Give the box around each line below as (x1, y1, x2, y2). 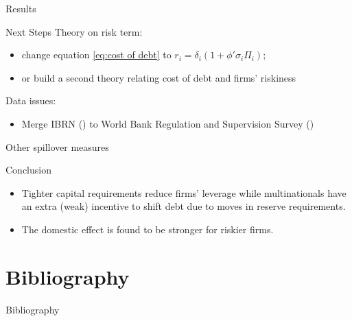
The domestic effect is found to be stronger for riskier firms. (21, 222, 274, 236)
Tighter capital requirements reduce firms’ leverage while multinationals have (21, 185, 347, 200)
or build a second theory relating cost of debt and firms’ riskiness (21, 70, 296, 84)
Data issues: (5, 93, 56, 108)
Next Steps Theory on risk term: (5, 24, 143, 38)
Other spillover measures (5, 139, 109, 154)
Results (5, 1, 36, 15)
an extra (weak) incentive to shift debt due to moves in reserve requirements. (21, 199, 346, 213)
